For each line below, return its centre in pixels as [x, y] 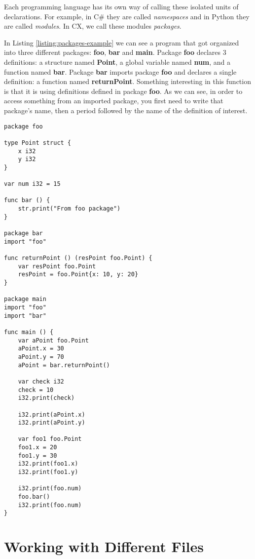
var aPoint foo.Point [53, 340]
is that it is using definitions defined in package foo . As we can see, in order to [123, 91]
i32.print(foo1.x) [48, 464]
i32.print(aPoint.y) [52, 423]
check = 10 [36, 390]
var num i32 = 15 [32, 184]
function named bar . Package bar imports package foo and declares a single [120, 71]
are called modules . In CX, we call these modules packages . [93, 26]
